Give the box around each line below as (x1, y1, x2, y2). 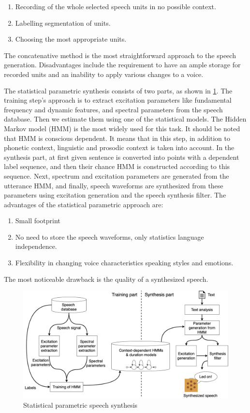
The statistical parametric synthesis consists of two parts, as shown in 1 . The (4, 85, 233, 95)
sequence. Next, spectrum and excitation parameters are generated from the (4, 170, 229, 181)
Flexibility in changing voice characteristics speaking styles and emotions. (15, 258, 234, 268)
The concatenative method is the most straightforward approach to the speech (4, 50, 236, 60)
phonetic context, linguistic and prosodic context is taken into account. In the (4, 142, 235, 153)
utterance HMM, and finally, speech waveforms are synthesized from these (4, 180, 223, 190)
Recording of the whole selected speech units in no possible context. (15, 1, 216, 11)
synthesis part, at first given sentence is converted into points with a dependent (4, 152, 239, 162)
